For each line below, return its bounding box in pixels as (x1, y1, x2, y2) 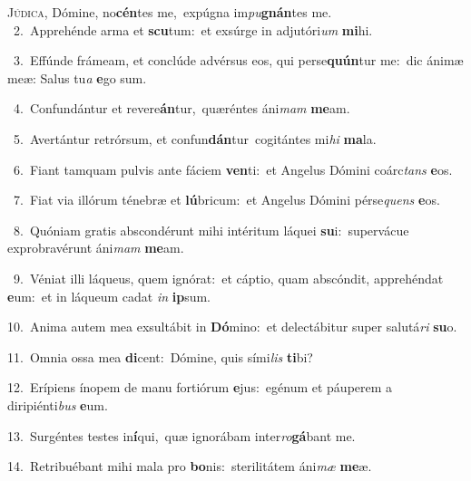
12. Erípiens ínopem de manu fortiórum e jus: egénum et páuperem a (7, 378, 393, 397)
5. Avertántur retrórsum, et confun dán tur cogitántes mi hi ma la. (13, 129, 377, 148)
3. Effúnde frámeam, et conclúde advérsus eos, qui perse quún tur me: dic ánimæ (13, 51, 464, 70)
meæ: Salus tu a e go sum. (7, 68, 147, 87)
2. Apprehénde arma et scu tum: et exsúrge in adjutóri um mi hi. (13, 20, 373, 39)
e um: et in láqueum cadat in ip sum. (7, 286, 211, 305)
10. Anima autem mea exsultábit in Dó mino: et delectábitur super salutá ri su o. (7, 317, 457, 336)
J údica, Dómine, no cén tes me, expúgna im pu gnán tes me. (7, 3, 332, 21)
